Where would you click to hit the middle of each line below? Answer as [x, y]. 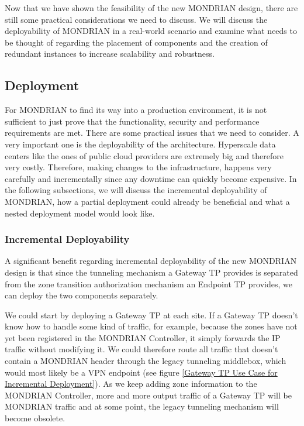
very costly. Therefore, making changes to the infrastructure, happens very [138, 167]
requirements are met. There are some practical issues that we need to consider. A [152, 133]
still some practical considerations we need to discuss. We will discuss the [136, 19]
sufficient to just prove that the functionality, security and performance [132, 121]
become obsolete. [35, 418]
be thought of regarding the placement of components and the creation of [136, 42]
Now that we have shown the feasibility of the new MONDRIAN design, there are [151, 8]
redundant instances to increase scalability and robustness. [110, 54]
